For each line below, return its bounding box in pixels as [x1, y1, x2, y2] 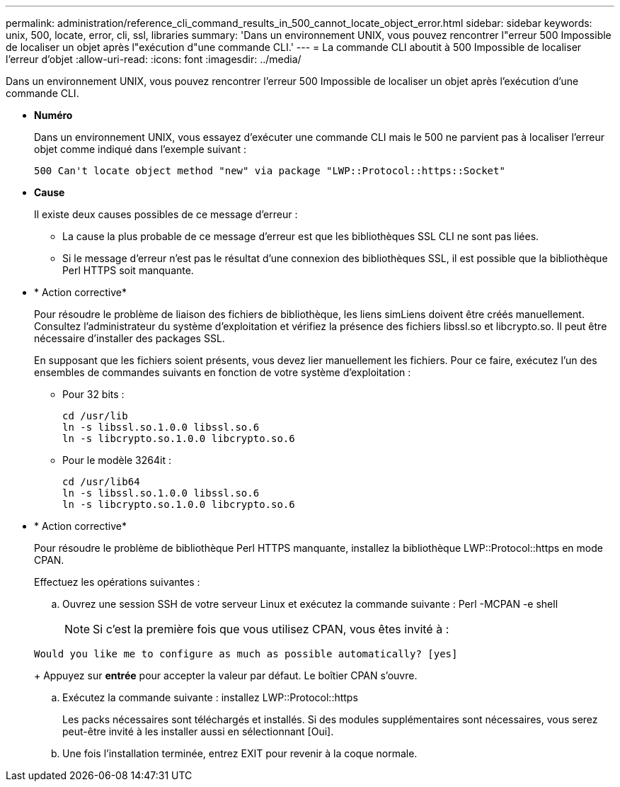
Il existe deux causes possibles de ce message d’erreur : [34, 208, 298, 220]
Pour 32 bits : [62, 388, 125, 400]
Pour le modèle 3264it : [62, 454, 171, 466]
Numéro [34, 109, 73, 121]
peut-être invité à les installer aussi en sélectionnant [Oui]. [62, 725, 334, 737]
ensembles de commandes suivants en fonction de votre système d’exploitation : [34, 366, 411, 378]
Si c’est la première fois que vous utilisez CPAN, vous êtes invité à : [93, 622, 449, 636]
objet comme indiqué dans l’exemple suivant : [34, 143, 247, 155]
